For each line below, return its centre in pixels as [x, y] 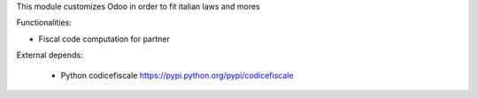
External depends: [50, 55]
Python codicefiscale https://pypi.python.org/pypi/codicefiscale [177, 75]
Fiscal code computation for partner [104, 39]
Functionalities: [44, 23]
